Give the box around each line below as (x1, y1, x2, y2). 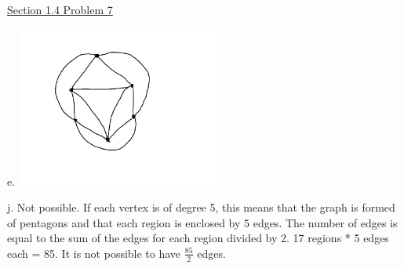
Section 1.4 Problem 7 (7, 2, 113, 17)
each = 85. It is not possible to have (7, 244, 181, 261)
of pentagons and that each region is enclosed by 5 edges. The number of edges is (7, 214, 398, 230)
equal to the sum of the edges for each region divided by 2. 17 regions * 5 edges (7, 230, 389, 246)
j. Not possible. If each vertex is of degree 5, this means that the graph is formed (7, 199, 395, 215)
